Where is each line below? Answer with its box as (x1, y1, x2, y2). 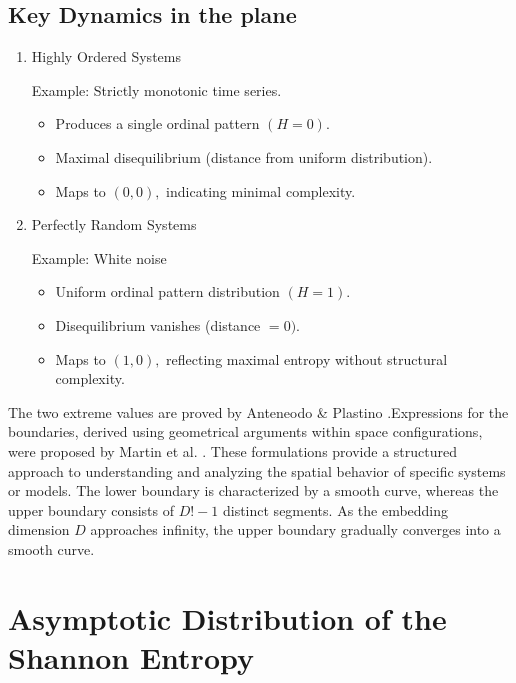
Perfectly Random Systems (31, 214, 197, 235)
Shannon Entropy (8, 636, 254, 677)
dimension (8, 519, 70, 540)
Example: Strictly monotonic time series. (31, 79, 282, 100)
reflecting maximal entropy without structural (166, 348, 448, 369)
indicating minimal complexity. (166, 180, 356, 201)
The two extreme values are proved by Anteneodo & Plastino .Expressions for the (8, 401, 509, 422)
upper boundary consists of (8, 499, 175, 520)
